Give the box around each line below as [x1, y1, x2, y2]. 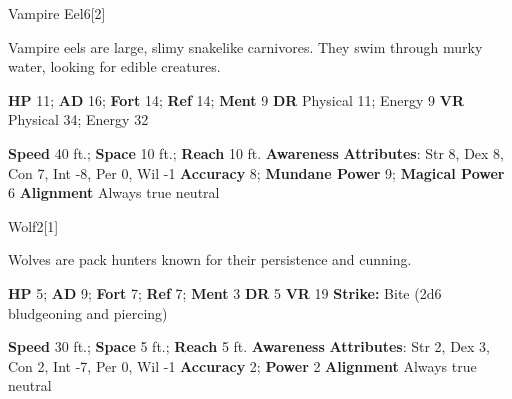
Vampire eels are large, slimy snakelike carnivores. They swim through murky [8, 36, 483, 57]
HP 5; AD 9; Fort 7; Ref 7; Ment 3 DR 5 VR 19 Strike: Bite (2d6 [8, 282, 442, 303]
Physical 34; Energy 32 [8, 109, 149, 130]
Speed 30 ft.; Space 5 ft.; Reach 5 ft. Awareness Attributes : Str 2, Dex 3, [8, 336, 491, 357]
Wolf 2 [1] [8, 215, 59, 236]
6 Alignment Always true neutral [8, 182, 220, 203]
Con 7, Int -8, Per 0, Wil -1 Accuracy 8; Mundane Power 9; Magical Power [8, 162, 505, 183]
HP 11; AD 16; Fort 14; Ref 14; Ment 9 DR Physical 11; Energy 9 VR [8, 89, 465, 110]
